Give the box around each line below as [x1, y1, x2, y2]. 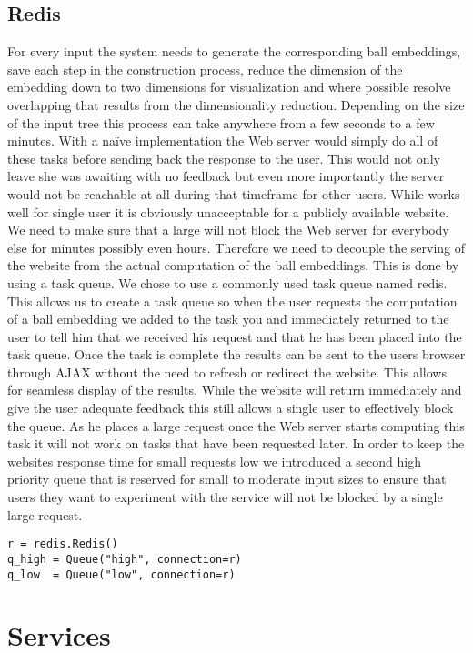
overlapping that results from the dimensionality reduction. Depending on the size [7, 95, 465, 114]
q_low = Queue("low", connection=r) [7, 568, 236, 581]
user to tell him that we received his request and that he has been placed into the [7, 326, 462, 346]
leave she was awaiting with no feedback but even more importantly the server [7, 166, 445, 186]
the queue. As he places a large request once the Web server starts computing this [7, 416, 465, 435]
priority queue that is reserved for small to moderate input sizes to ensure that [7, 469, 447, 488]
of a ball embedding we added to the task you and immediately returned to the [7, 309, 449, 328]
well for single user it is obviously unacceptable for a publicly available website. [7, 202, 449, 221]
